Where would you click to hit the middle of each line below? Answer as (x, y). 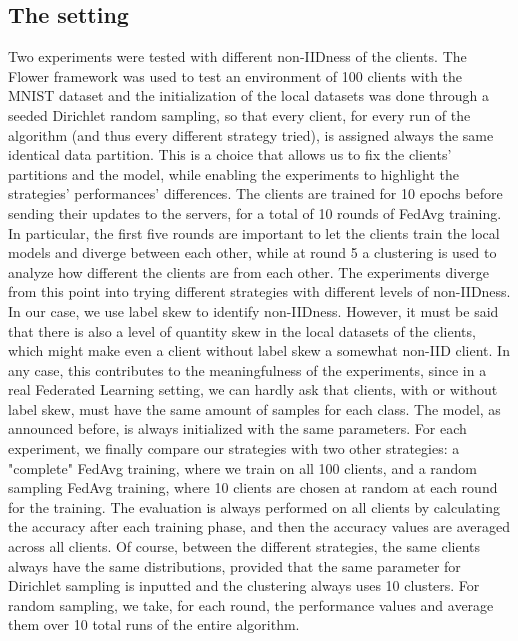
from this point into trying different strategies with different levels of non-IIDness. (259, 291)
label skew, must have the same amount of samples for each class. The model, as (254, 408)
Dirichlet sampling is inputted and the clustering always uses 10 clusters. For (244, 585)
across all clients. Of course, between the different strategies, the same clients (244, 546)
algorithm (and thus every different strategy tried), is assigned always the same (251, 134)
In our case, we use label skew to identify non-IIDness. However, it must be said (253, 310)
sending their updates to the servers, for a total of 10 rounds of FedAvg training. (255, 212)
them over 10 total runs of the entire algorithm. (154, 624)
